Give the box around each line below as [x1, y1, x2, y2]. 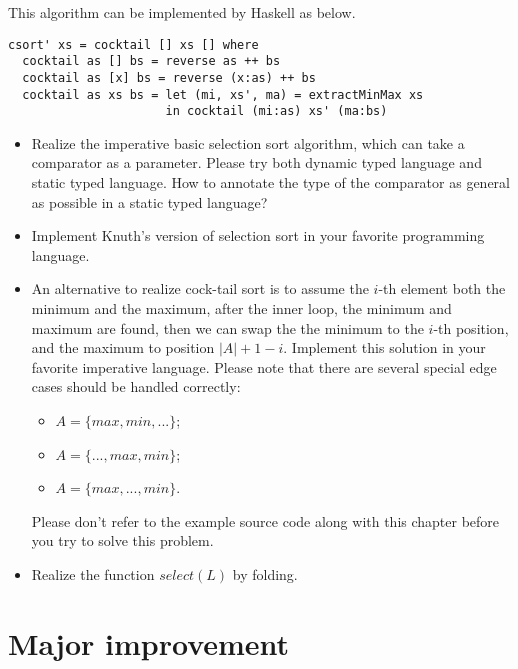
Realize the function [31, 563, 155, 584]
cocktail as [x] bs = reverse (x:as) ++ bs [22, 70, 316, 85]
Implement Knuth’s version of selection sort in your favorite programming [31, 225, 485, 246]
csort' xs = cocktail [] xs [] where [8, 37, 259, 52]
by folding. [232, 563, 298, 584]
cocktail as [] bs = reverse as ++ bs [22, 54, 281, 69]
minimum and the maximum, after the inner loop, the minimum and [31, 298, 452, 319]
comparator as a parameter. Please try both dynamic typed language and [31, 152, 482, 173]
